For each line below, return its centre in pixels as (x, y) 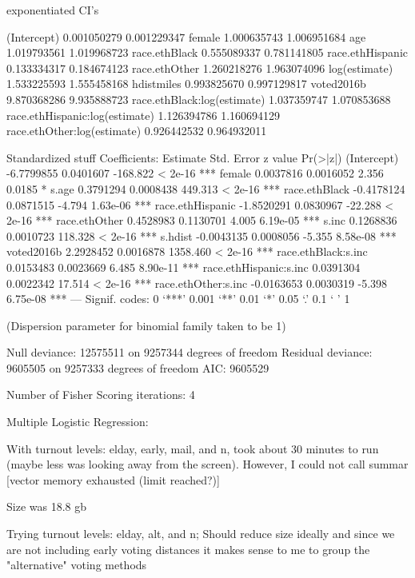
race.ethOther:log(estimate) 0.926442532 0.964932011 (137, 131)
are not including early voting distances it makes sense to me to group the (188, 549)
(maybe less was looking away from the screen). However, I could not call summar (207, 464)
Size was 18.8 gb (47, 506)
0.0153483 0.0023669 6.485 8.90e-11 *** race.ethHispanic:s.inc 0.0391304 (184, 267)
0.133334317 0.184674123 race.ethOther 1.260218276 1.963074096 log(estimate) (200, 68)
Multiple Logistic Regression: (78, 422)
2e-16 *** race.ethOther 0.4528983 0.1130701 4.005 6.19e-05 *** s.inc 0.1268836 (202, 220)
